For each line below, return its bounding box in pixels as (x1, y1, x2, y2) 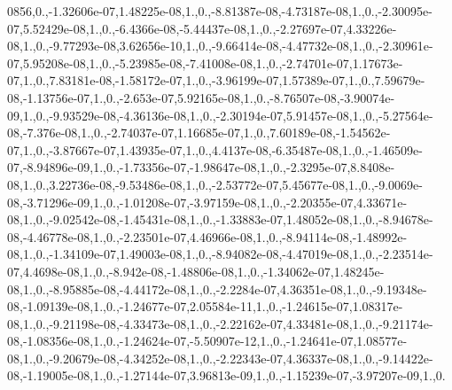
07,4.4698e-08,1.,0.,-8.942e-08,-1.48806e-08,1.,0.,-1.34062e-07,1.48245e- (7, 261, 385, 280)
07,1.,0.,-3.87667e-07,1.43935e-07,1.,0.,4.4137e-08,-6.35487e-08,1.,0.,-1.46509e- (7, 140, 423, 159)
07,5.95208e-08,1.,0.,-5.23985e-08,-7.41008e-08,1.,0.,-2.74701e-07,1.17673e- (7, 53, 403, 72)
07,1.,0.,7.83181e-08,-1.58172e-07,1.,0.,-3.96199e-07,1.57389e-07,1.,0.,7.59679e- (7, 71, 425, 90)
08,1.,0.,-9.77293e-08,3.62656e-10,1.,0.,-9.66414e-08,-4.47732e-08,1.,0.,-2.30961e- (7, 36, 433, 55)
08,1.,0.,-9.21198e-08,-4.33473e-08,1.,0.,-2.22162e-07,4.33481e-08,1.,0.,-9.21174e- (7, 314, 433, 332)
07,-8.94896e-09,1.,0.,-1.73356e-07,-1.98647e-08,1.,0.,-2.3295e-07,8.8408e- (7, 158, 395, 176)
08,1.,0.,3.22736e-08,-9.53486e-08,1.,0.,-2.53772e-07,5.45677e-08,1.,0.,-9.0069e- (7, 175, 423, 193)
